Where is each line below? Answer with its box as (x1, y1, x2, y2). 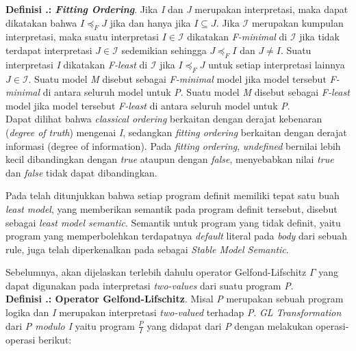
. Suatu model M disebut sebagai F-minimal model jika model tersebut (28, 71, 327, 86)
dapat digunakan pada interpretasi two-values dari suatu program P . (5, 278, 294, 292)
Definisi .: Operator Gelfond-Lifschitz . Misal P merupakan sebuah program (5, 291, 344, 306)
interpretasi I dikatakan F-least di (5, 57, 148, 71)
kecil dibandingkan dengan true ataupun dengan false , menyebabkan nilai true (5, 152, 334, 166)
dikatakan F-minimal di (187, 29, 288, 44)
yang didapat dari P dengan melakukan (147, 318, 313, 333)
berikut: (38, 332, 72, 346)
